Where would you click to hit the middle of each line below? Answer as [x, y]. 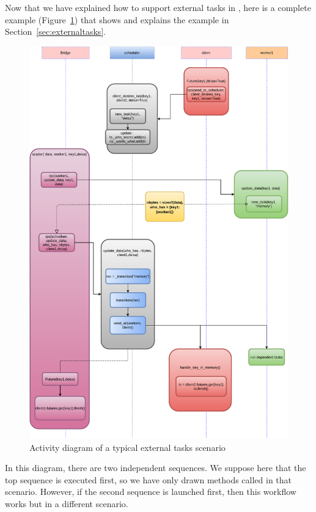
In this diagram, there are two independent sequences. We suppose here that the [156, 468]
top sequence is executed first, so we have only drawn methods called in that [149, 479]
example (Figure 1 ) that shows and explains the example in [117, 19]
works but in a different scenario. [67, 504]
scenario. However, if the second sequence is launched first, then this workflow [151, 492]
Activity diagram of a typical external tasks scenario [127, 447]
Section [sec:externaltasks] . [56, 31]
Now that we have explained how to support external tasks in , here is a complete [158, 7]
